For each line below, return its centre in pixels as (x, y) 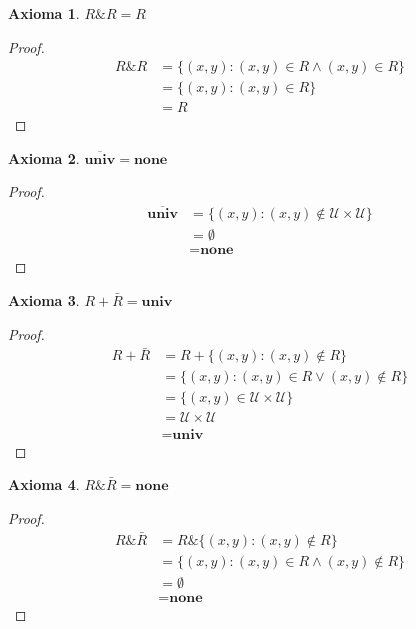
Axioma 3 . (44, 299)
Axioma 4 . (44, 484)
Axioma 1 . (44, 13)
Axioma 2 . (44, 157)
